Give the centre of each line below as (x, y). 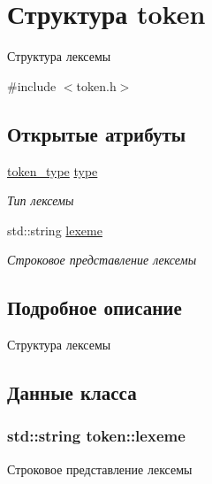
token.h (96, 85)
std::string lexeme (55, 230)
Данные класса (72, 392)
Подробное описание (95, 307)
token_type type (53, 170)
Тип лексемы (41, 200)
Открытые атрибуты (97, 133)
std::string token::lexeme (96, 436)
